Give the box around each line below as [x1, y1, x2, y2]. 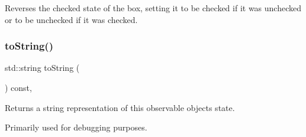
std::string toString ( [5, 61, 80, 74]
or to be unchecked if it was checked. [5, 13, 138, 25]
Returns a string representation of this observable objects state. [5, 101, 235, 113]
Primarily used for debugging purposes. [5, 121, 147, 133]
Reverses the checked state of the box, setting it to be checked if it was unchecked [5, 2, 302, 14]
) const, [5, 81, 32, 93]
